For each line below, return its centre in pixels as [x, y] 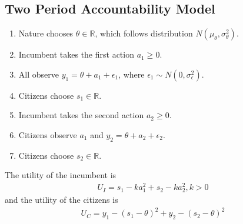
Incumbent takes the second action [81, 115]
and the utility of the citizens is [61, 200]
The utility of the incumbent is [61, 175]
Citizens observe [48, 134]
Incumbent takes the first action [76, 54]
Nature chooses [46, 33]
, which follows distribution [144, 33]
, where [132, 74]
